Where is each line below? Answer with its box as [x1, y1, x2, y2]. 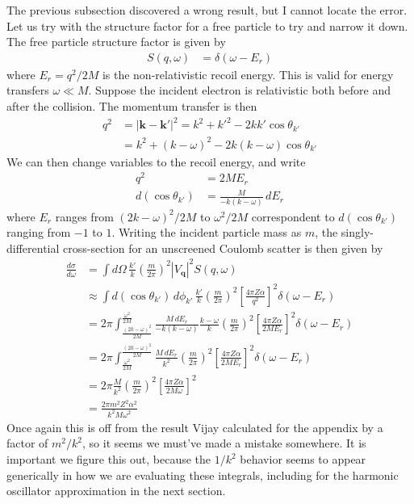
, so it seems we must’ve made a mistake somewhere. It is [82, 435, 366, 451]
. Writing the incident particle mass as [111, 224, 302, 241]
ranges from [55, 208, 114, 225]
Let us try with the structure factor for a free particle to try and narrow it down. [6, 17, 408, 34]
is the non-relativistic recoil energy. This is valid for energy [102, 65, 394, 82]
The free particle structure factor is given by [6, 33, 226, 50]
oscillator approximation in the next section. [6, 482, 226, 499]
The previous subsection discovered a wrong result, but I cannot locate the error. [6, 2, 408, 18]
